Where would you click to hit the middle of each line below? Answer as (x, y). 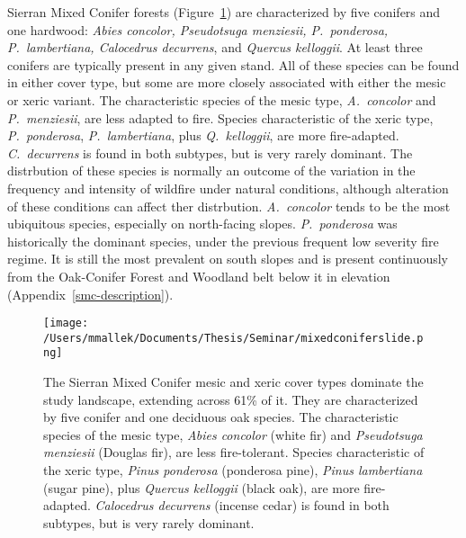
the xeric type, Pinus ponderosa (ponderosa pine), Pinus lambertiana (233, 470)
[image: (66, 323)
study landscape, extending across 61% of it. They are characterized (231, 399)
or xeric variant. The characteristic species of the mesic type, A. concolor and (222, 99)
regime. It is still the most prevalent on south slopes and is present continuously (228, 259)
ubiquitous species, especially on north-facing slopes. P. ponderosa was (202, 224)
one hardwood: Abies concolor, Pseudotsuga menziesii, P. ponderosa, (198, 29)
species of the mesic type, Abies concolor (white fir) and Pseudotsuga (233, 434)
